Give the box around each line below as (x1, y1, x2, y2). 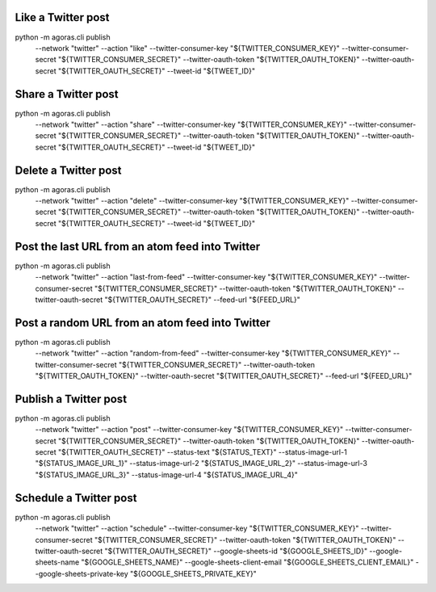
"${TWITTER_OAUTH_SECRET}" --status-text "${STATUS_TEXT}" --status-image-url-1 (57, 447, 347, 457)
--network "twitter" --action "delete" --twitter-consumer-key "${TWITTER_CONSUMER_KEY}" (35, 196, 350, 206)
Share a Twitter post (15, 87, 119, 101)
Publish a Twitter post (15, 392, 128, 405)
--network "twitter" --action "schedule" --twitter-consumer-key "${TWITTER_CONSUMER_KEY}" (35, 523, 359, 533)
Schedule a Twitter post (15, 491, 137, 505)
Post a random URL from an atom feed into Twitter (15, 316, 270, 330)
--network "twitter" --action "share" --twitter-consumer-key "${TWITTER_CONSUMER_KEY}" (35, 120, 347, 129)
